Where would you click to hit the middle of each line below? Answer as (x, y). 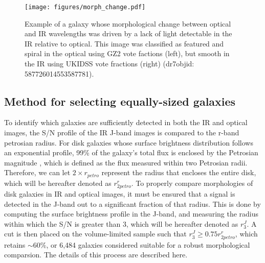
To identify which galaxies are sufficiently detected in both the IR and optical (126, 122)
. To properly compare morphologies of (192, 183)
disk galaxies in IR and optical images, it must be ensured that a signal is (120, 194)
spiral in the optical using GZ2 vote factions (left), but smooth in (127, 53)
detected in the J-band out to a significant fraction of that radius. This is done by (132, 204)
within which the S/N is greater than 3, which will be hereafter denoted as (121, 223)
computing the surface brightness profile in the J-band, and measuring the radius (131, 214)
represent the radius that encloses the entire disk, (179, 172)
